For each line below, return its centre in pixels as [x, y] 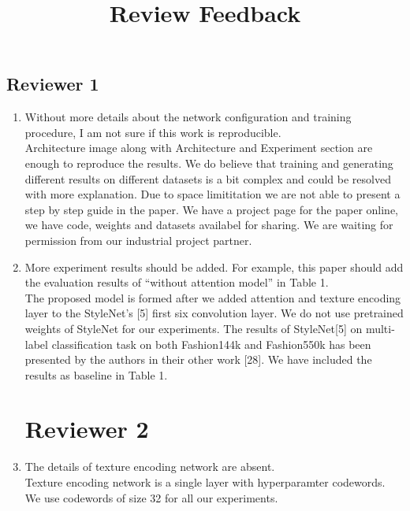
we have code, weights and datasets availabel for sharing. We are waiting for [209, 225]
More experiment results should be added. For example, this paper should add [214, 267]
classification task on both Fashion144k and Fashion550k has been [211, 344]
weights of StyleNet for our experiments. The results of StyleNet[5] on [194, 328]
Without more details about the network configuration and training [188, 117]
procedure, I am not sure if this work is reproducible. [153, 132]
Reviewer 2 [87, 429]
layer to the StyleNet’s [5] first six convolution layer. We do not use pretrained [214, 313]
